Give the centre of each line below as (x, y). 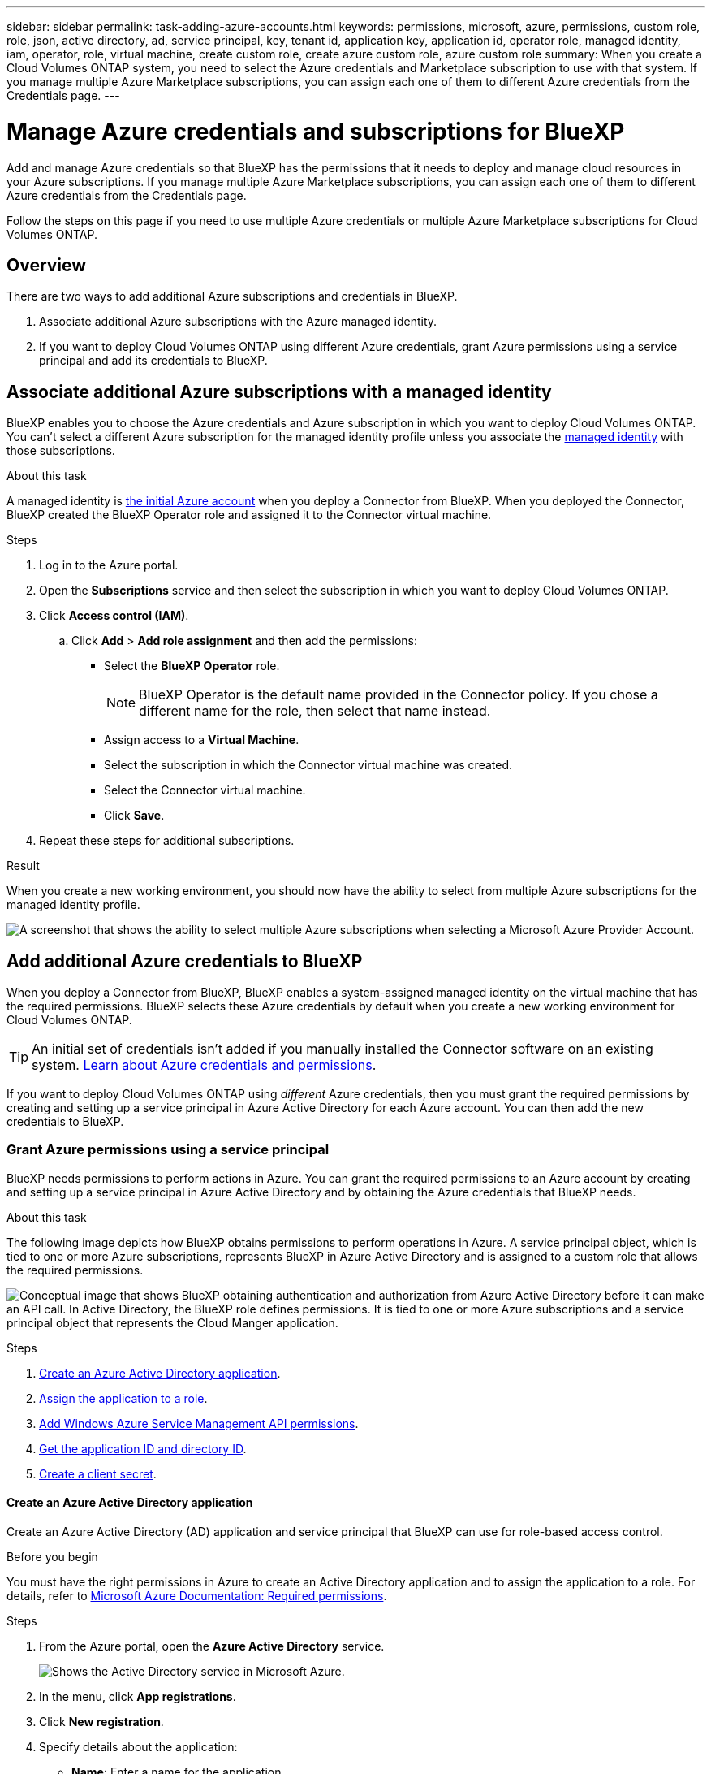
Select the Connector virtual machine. (205, 790)
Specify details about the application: (138, 1747)
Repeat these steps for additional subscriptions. (167, 841)
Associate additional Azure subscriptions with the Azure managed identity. (238, 322)
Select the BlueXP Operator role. (192, 666)
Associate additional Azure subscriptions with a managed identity (279, 392)
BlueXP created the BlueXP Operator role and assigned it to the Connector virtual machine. (249, 515)
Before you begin (52, 1557)
